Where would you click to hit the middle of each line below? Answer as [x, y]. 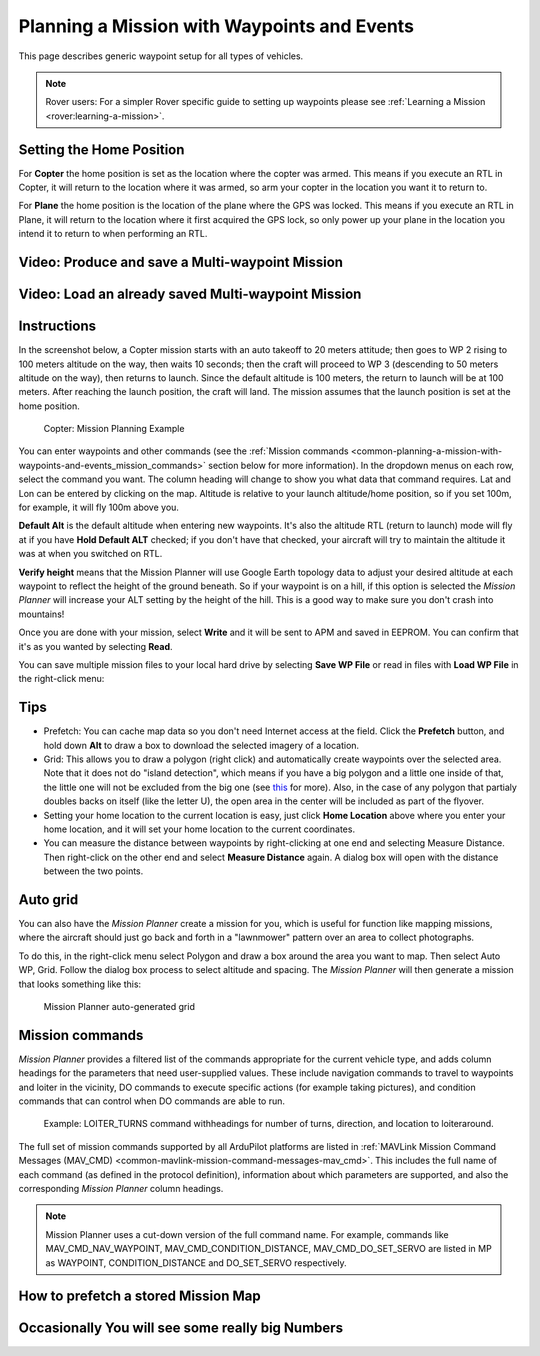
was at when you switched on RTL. [90, 554]
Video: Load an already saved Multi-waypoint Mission [190, 294]
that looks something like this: [80, 984]
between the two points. [93, 871]
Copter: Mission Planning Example [114, 429]
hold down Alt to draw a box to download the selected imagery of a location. [201, 745]
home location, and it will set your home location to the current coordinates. [199, 829]
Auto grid [48, 899]
